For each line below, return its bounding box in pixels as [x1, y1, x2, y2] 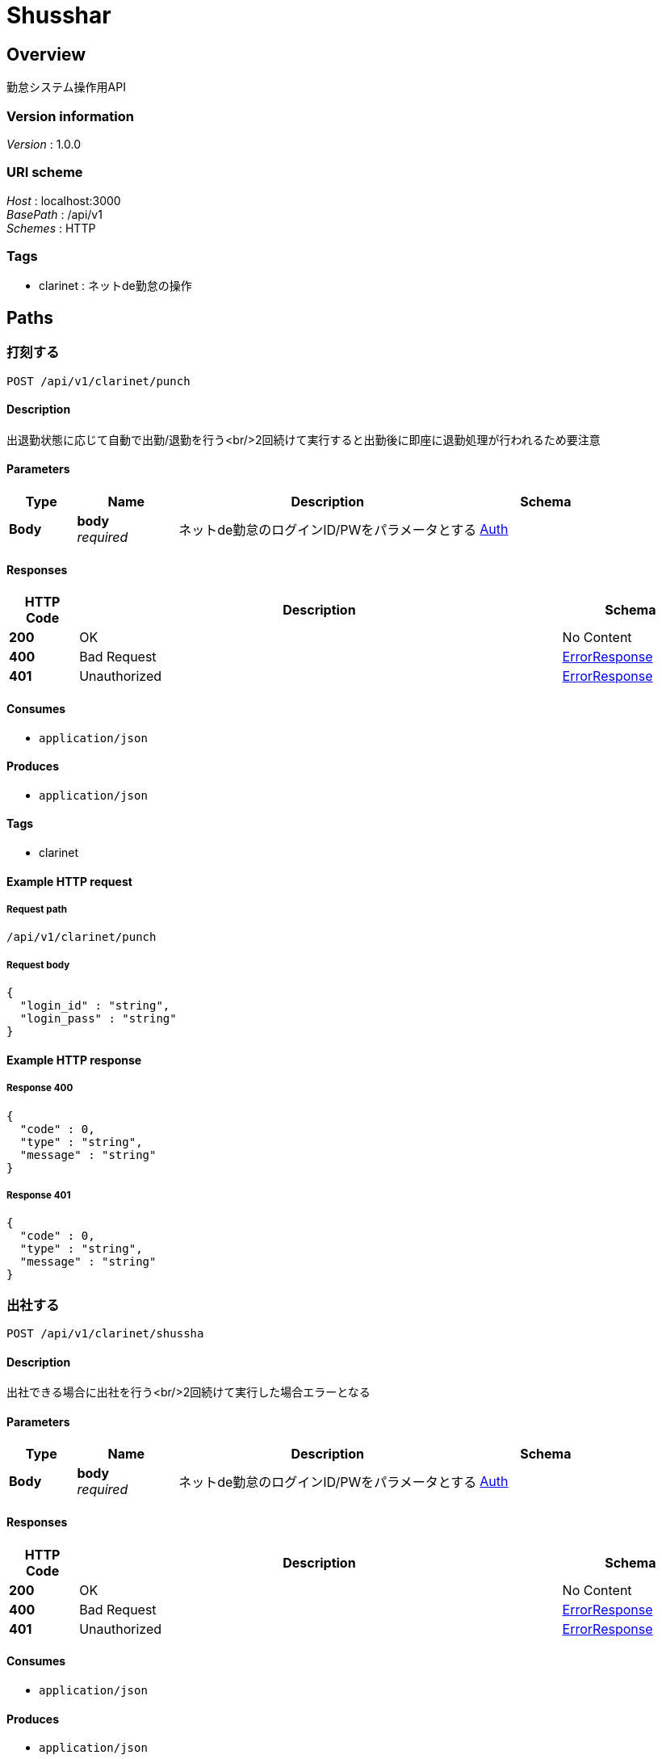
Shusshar [6, 2, 111, 29]
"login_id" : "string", [19, 999, 170, 1013]
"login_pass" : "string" [19, 1012, 177, 1026]
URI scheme [6, 164, 83, 181]
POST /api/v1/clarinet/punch [6, 374, 191, 388]
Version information [6, 107, 134, 124]
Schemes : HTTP [6, 220, 96, 235]
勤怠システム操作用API [6, 80, 126, 94]
